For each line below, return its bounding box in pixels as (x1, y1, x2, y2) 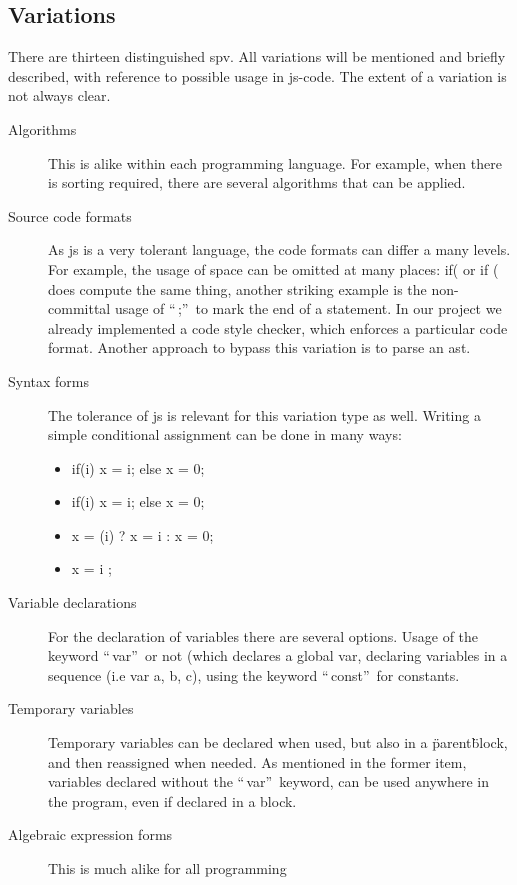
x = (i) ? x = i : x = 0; (71, 524, 214, 545)
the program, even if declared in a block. (48, 790, 297, 811)
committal (48, 298, 111, 319)
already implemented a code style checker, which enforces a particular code (48, 317, 508, 338)
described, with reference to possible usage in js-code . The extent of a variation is (8, 65, 507, 86)
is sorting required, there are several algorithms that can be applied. (48, 172, 466, 193)
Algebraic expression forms (8, 824, 173, 845)
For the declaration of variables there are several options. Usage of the (48, 625, 479, 646)
